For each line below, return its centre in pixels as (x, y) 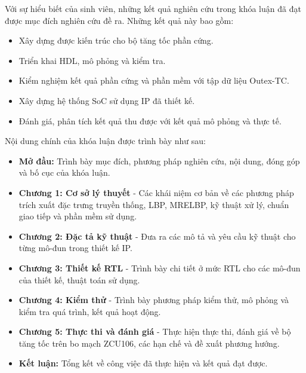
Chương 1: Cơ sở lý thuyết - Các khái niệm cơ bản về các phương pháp (156, 192)
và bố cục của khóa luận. (64, 172)
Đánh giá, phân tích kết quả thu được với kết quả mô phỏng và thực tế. (150, 120)
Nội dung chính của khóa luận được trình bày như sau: (105, 141)
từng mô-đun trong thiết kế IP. (75, 248)
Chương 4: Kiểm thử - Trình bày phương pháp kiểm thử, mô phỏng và (154, 300)
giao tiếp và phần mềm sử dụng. (78, 216)
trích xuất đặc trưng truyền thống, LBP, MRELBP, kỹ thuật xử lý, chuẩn (154, 204)
